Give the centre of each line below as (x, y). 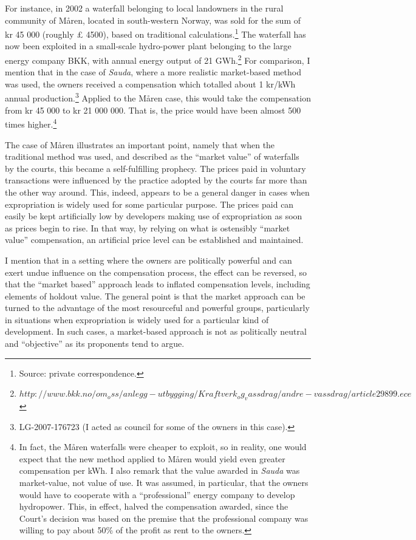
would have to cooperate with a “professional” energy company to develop (157, 494)
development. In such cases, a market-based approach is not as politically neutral (156, 331)
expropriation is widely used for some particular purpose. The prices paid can (149, 204)
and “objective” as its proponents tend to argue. (95, 343)
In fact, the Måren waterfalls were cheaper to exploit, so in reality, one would (163, 447)
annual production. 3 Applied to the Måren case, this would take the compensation (158, 97)
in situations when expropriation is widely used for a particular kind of (137, 319)
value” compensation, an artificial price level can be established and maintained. (154, 240)
